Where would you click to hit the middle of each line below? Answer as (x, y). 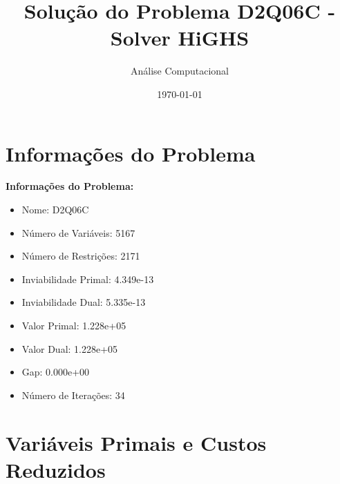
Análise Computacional (180, 71)
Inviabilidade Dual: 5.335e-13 (84, 302)
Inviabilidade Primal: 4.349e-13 (88, 279)
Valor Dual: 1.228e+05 (70, 348)
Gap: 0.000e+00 (56, 372)
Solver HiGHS (180, 38)
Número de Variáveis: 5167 (78, 232)
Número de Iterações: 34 (73, 395)
